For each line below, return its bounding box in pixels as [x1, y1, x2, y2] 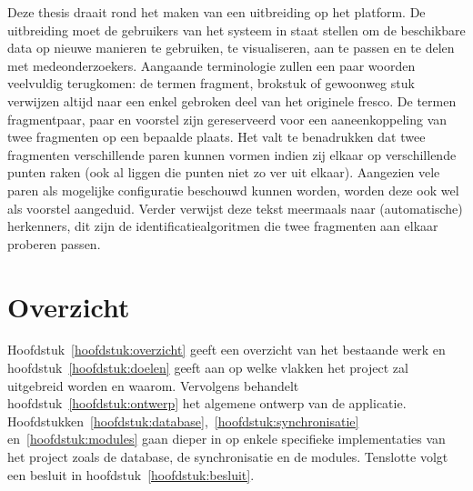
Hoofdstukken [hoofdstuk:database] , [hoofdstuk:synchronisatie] [7, 411, 359, 430]
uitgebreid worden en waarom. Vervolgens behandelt [7, 376, 299, 395]
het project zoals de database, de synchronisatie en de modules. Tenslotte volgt [7, 447, 448, 466]
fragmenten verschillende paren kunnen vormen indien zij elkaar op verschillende [7, 145, 457, 164]
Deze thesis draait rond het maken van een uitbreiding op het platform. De [7, 3, 426, 21]
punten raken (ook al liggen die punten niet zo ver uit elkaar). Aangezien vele [7, 163, 440, 182]
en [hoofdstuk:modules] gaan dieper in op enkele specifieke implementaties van [7, 429, 446, 448]
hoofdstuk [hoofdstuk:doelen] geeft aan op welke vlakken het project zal [7, 358, 408, 377]
